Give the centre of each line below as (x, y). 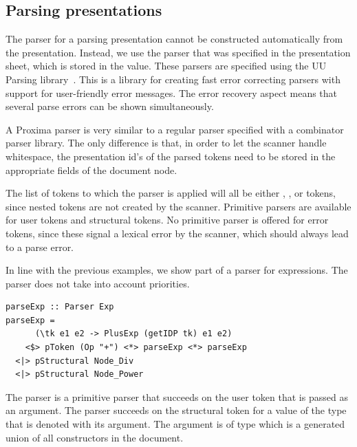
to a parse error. (40, 247)
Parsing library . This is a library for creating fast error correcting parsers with (173, 79)
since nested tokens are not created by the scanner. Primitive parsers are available (178, 206)
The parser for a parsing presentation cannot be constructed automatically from (174, 39)
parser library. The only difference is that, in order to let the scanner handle (166, 143)
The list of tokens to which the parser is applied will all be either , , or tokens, (171, 193)
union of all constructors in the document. (95, 437)
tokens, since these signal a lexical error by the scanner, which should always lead (177, 233)
